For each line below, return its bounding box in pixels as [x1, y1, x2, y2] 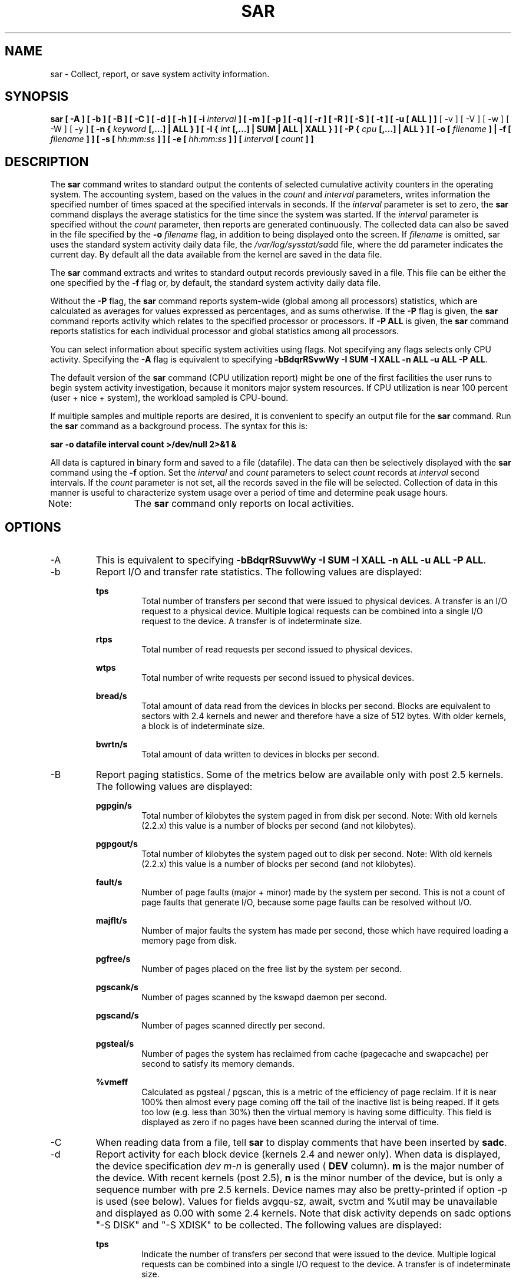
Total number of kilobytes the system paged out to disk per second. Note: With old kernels [141, 849, 492, 859]
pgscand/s [95, 1010, 139, 1021]
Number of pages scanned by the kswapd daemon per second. [141, 992, 387, 1003]
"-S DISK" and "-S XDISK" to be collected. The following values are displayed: [95, 1219, 442, 1231]
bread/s [95, 691, 127, 701]
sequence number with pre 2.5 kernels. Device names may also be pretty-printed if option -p [95, 1184, 508, 1196]
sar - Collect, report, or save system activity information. [50, 68, 270, 79]
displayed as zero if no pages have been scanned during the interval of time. [141, 1117, 439, 1128]
